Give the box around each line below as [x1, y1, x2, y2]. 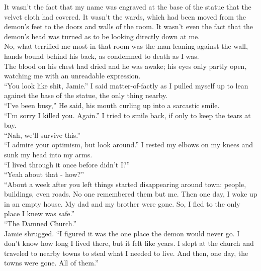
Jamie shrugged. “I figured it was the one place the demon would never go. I [4, 228, 240, 238]
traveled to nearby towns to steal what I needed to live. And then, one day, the [4, 247, 248, 258]
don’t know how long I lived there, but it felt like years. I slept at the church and [4, 238, 254, 248]
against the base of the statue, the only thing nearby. [4, 90, 168, 101]
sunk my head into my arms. [4, 149, 93, 159]
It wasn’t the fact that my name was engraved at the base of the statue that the [4, 2, 251, 12]
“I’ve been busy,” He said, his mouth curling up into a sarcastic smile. [4, 100, 220, 110]
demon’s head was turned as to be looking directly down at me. [4, 31, 200, 41]
